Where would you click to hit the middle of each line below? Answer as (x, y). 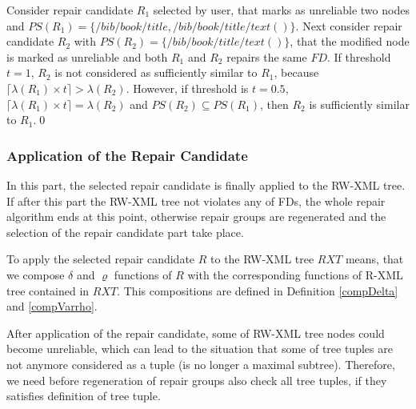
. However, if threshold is (187, 88)
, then (274, 104)
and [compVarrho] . (52, 306)
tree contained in (48, 290)
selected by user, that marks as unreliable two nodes (281, 10)
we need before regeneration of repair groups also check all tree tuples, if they (197, 380)
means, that (374, 259)
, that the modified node (350, 41)
